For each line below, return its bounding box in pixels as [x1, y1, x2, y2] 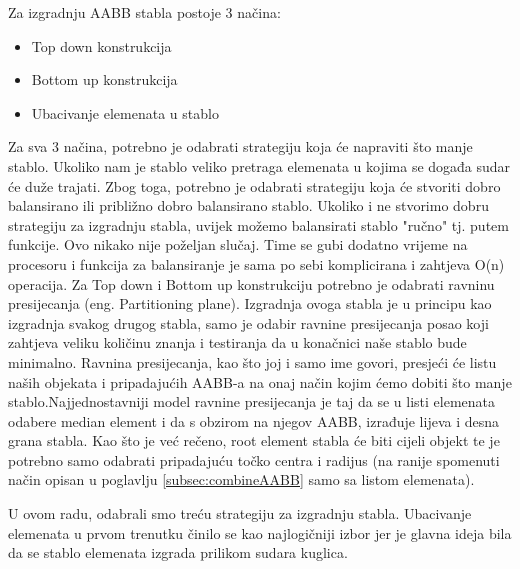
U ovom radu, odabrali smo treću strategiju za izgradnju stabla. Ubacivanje [8, 503, 472, 524]
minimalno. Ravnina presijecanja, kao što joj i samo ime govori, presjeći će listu [8, 351, 497, 372]
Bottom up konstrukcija [31, 69, 178, 90]
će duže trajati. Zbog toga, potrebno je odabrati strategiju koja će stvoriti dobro [8, 175, 501, 196]
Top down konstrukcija [31, 35, 172, 56]
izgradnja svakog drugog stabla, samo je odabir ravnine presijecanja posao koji [8, 312, 489, 333]
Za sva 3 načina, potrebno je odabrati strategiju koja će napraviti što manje [8, 136, 473, 157]
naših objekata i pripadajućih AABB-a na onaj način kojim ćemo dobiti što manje [8, 371, 512, 392]
